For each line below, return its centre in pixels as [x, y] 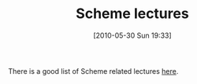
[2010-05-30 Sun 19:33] [132, 35]
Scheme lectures [132, 14]
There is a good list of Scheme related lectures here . [93, 71]
